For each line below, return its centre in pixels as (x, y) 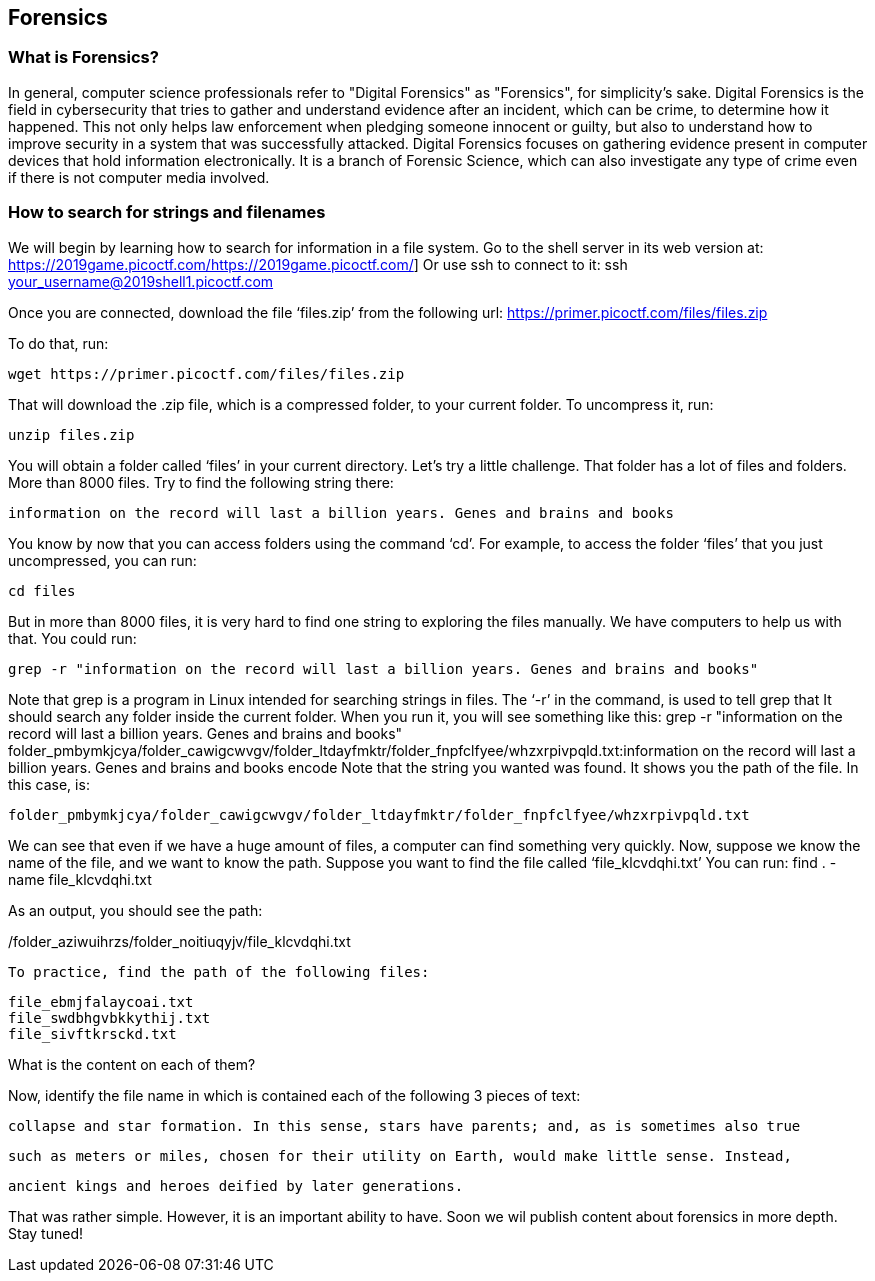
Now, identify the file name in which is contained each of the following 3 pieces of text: (294, 1095)
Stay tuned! (45, 1233)
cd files (42, 590)
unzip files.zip (71, 434)
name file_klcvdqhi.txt (80, 879)
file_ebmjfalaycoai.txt (101, 1001)
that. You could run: (72, 638)
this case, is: (49, 784)
